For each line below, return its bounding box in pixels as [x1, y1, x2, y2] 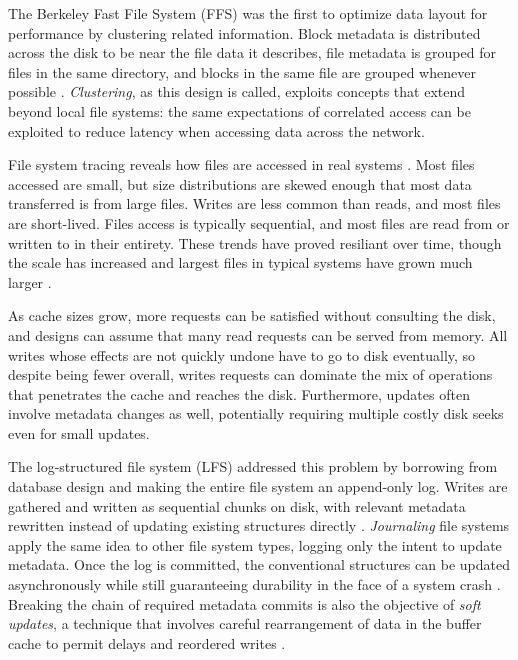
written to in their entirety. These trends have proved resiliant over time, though [8, 232, 502, 253]
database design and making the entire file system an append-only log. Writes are [8, 476, 508, 497]
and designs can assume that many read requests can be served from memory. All [8, 324, 508, 345]
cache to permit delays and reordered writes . [8, 632, 286, 653]
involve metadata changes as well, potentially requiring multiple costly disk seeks [8, 403, 504, 424]
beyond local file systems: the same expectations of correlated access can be [8, 100, 471, 121]
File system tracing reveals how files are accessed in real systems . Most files [8, 154, 475, 175]
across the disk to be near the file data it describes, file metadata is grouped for [8, 42, 496, 63]
